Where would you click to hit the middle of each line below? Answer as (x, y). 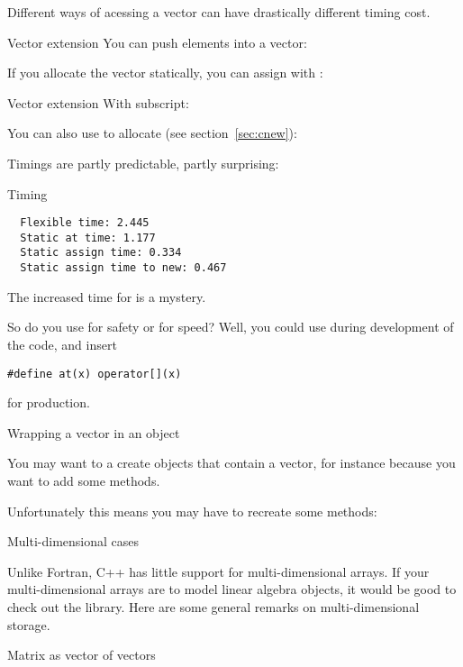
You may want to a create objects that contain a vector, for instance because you (231, 463)
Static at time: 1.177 (88, 238)
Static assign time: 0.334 (101, 253)
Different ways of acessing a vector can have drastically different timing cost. (219, 12)
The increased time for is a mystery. (107, 296)
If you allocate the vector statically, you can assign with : (165, 73)
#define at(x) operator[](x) (95, 374)
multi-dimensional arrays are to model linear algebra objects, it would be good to (232, 589)
